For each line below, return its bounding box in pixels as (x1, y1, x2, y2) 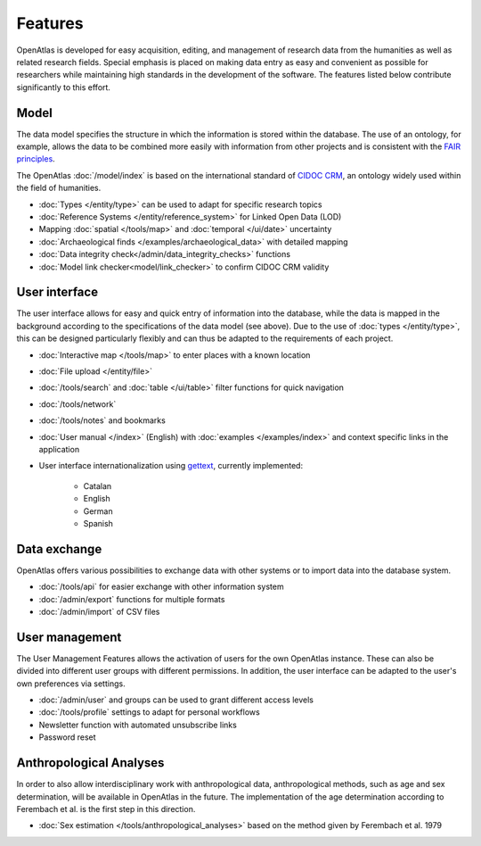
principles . (16, 153, 55, 164)
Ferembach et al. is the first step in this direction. (16, 803, 196, 814)
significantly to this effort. (16, 81, 111, 93)
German (83, 505, 113, 517)
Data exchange (16, 541, 102, 557)
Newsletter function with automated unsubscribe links (38, 719, 238, 730)
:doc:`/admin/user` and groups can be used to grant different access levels (38, 694, 314, 705)
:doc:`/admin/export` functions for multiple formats (38, 593, 225, 604)
